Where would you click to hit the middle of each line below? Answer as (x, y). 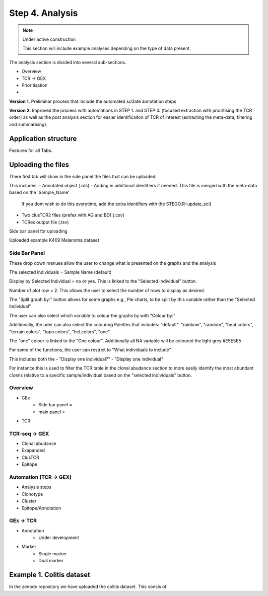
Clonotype (32, 494)
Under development (59, 538)
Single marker (53, 553)
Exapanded (33, 450)
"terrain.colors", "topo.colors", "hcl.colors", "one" (60, 332)
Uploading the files (39, 165)
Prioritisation (34, 85)
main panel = (52, 412)
